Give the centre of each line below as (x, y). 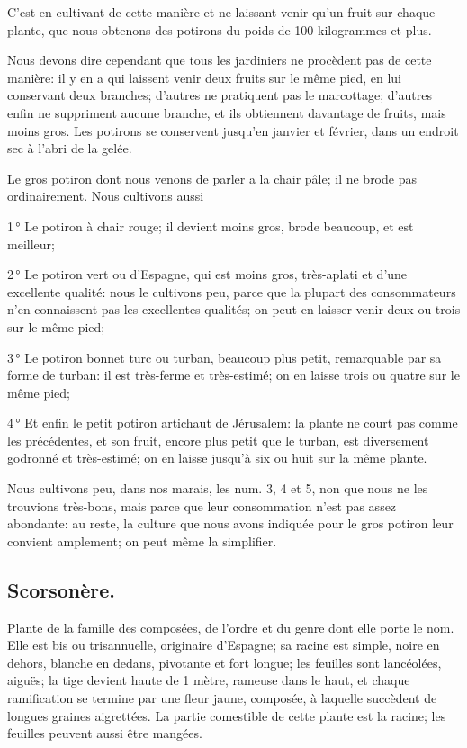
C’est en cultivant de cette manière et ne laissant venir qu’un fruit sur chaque (221, 12)
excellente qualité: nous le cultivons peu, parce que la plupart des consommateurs (232, 291)
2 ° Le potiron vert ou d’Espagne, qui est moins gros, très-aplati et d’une (207, 274)
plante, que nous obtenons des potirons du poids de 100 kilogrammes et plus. (220, 29)
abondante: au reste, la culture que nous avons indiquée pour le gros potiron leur (230, 523)
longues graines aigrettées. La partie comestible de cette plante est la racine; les (227, 715)
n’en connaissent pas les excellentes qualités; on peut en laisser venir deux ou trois (234, 309)
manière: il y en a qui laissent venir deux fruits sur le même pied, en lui (204, 77)
